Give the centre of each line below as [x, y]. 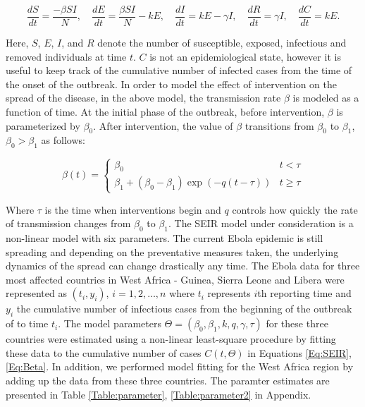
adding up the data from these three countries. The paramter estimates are [168, 380]
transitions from [279, 125]
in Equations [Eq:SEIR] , [299, 352]
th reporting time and [304, 293]
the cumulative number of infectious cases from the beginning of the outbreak [184, 309]
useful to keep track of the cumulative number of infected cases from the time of [179, 70]
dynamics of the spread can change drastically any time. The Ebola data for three [183, 266]
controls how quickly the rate [295, 209]
